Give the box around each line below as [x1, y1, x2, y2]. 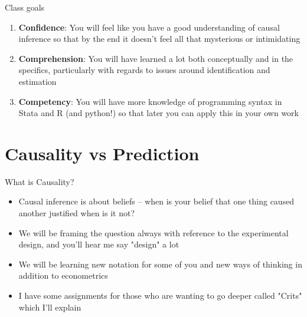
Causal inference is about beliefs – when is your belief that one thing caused [18, 195, 295, 207]
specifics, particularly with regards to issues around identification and [18, 64, 270, 76]
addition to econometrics [18, 269, 108, 282]
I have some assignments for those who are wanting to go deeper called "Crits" [18, 289, 302, 302]
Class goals [5, 1, 45, 13]
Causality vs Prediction [5, 141, 200, 165]
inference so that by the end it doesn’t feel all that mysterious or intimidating [18, 32, 301, 45]
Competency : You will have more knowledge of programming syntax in [18, 95, 282, 107]
